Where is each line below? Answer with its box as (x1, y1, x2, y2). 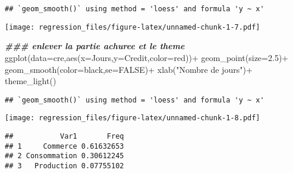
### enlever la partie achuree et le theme (5, 40, 185, 52)
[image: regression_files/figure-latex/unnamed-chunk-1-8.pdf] (5, 114, 260, 123)
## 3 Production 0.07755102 (5, 161, 124, 170)
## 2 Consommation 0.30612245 (5, 152, 124, 161)
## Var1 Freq (5, 132, 124, 140)
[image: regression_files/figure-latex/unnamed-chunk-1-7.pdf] (5, 23, 260, 31)
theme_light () (5, 75, 56, 87)
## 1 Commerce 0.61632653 (5, 142, 124, 150)
